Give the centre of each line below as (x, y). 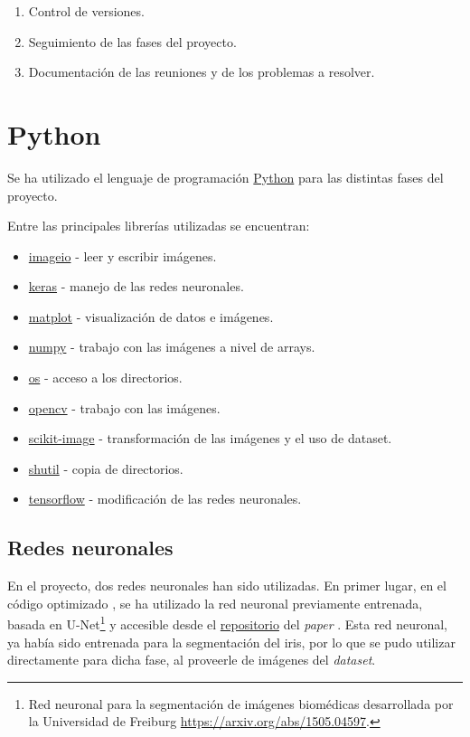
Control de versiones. (86, 11)
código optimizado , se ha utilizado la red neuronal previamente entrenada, (215, 603)
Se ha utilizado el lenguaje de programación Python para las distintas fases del (226, 177)
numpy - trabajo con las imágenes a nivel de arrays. (172, 347)
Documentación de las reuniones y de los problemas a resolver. (202, 72)
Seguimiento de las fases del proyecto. (132, 41)
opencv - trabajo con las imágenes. (124, 407)
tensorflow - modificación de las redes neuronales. (165, 499)
